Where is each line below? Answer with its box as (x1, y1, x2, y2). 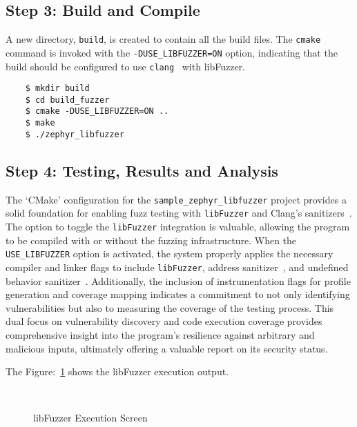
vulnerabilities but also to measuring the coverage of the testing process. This (6, 300, 334, 315)
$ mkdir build (25, 83, 90, 94)
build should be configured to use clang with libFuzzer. (6, 59, 245, 73)
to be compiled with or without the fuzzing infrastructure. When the (6, 232, 297, 247)
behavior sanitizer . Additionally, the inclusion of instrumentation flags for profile (6, 273, 351, 288)
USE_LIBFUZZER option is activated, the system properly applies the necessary (6, 246, 334, 261)
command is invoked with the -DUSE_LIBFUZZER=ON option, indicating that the (6, 45, 338, 59)
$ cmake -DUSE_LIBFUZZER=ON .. (25, 106, 169, 117)
